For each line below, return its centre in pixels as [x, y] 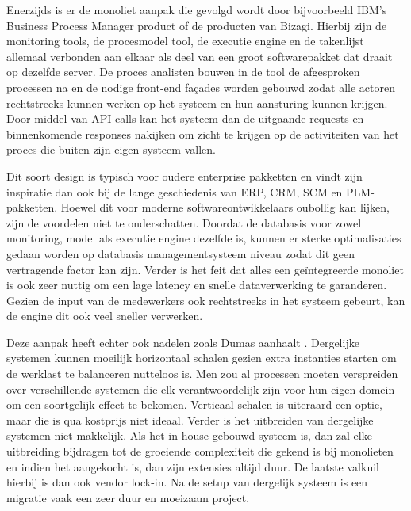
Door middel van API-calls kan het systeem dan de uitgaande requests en [185, 118]
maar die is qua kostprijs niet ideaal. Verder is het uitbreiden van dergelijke [190, 419]
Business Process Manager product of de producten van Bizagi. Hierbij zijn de [197, 25]
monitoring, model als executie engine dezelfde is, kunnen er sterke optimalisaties [204, 238]
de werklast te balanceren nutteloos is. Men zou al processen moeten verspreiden [202, 374]
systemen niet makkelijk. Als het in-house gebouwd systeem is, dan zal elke [189, 435]
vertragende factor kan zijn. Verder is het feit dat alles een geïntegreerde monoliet [205, 269]
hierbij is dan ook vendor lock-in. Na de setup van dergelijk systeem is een [187, 482]
